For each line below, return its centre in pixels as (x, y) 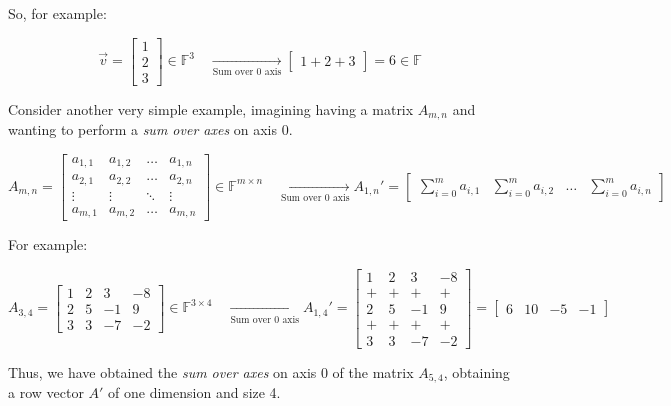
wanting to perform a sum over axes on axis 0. (150, 129)
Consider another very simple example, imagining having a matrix (211, 108)
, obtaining (476, 371)
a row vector (46, 392)
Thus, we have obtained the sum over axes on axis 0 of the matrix (211, 371)
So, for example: (57, 13)
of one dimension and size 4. (194, 392)
